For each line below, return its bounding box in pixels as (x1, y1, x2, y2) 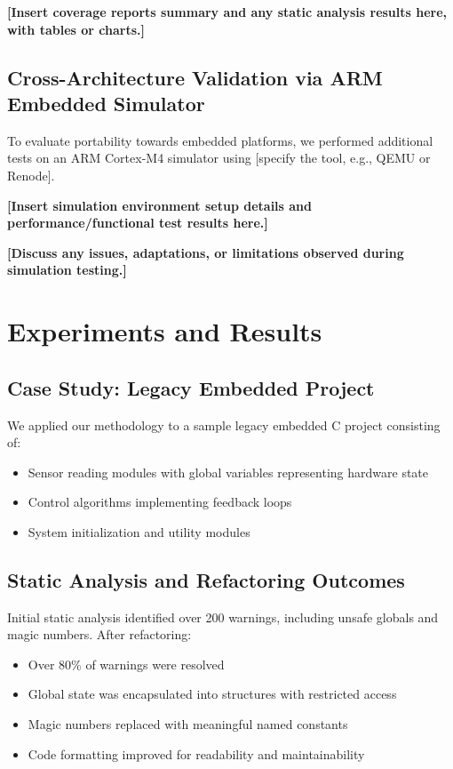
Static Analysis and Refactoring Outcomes (7, 565, 405, 593)
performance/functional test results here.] (7, 213, 268, 232)
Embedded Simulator (7, 89, 205, 116)
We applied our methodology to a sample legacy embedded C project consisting (7, 415, 441, 434)
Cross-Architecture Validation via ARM (7, 63, 383, 91)
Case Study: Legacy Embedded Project (7, 373, 375, 401)
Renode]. (7, 165, 55, 184)
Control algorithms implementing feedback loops (28, 493, 292, 511)
